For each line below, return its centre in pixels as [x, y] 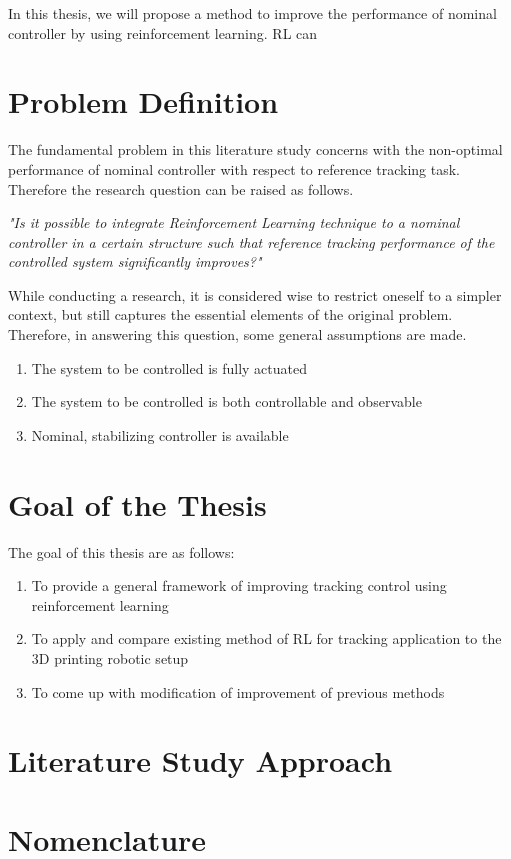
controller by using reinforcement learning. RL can [163, 32]
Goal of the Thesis [137, 503]
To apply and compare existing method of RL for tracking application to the [266, 638]
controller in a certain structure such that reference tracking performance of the [251, 241]
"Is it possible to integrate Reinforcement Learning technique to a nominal [234, 222]
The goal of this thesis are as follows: [121, 551]
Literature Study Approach [200, 760]
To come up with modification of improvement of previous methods [238, 691]
